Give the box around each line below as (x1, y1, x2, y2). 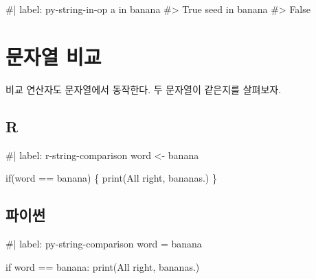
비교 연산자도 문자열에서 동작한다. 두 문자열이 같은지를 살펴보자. (5, 82, 282, 96)
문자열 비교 (5, 42, 102, 70)
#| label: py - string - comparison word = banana (5, 236, 202, 250)
